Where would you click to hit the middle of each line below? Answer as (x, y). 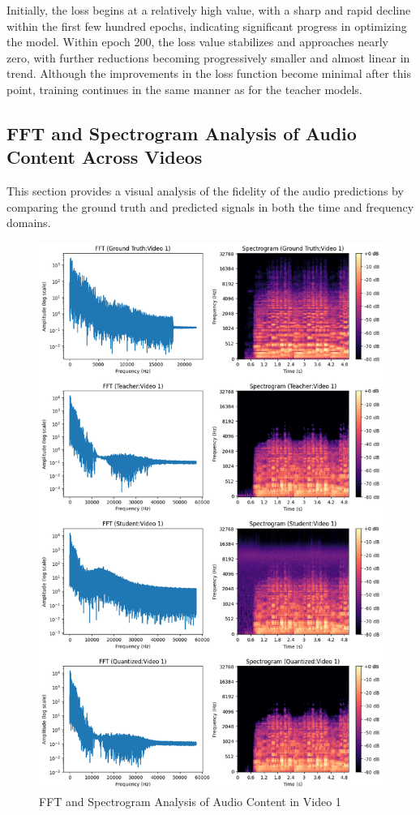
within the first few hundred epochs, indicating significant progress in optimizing (207, 26)
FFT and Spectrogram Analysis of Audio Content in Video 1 (190, 801)
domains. (29, 223)
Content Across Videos (105, 157)
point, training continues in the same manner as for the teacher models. (184, 89)
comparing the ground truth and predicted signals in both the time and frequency (210, 206)
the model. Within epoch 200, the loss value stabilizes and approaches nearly (198, 42)
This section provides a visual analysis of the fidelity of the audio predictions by (205, 191)
